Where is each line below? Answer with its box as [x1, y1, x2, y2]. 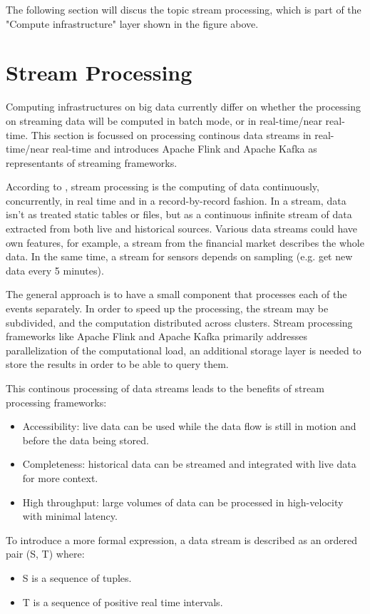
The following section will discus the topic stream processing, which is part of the [6, 2, 361, 16]
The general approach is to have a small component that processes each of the [6, 287, 347, 302]
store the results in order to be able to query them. [6, 357, 229, 372]
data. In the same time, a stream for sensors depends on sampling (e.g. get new [6, 249, 353, 264]
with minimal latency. [22, 508, 118, 523]
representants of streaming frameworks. [6, 155, 178, 170]
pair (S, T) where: [6, 546, 85, 561]
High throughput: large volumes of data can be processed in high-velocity [22, 494, 344, 509]
